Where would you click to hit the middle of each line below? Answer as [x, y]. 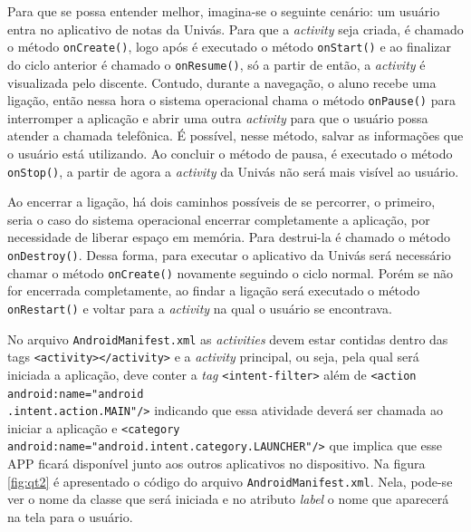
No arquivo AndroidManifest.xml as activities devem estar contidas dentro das [228, 339]
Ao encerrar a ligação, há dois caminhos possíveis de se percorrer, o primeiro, [221, 202]
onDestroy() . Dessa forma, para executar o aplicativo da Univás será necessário [229, 254]
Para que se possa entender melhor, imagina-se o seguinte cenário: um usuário [224, 11]
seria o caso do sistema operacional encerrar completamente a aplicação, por [219, 219]
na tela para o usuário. [70, 516]
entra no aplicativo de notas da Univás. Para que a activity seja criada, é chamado [235, 29]
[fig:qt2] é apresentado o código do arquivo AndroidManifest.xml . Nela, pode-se [230, 481]
